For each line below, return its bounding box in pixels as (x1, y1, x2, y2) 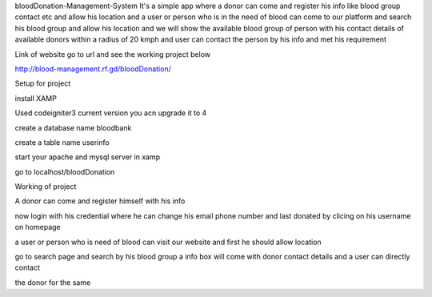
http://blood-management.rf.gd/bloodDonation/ (14, 64, 171, 74)
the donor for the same (14, 277, 91, 287)
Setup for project (14, 78, 71, 88)
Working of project (14, 182, 77, 191)
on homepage (14, 223, 62, 232)
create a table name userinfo (14, 137, 110, 147)
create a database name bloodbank (14, 122, 132, 132)
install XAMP (14, 93, 58, 103)
